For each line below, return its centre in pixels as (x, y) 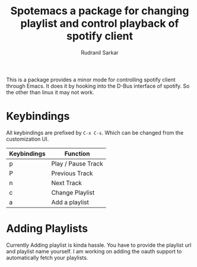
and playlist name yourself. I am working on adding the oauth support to (94, 251)
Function (77, 154)
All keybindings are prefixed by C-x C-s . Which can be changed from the (95, 132)
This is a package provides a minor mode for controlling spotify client (91, 80)
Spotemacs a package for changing (100, 11)
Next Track (66, 183)
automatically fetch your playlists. (47, 258)
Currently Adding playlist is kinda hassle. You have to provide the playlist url (99, 245)
